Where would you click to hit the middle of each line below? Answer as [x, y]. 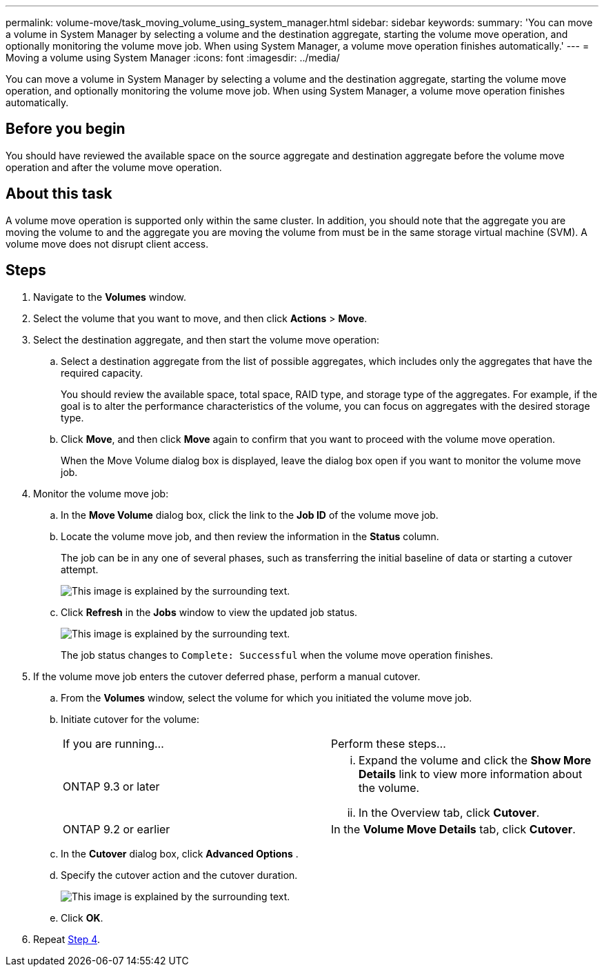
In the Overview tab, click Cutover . [449, 812]
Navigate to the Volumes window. [110, 297]
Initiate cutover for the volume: [130, 719]
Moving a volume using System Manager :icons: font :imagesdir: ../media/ [173, 58]
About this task [59, 194]
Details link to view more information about [471, 774]
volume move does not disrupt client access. [107, 244]
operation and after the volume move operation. [114, 167]
